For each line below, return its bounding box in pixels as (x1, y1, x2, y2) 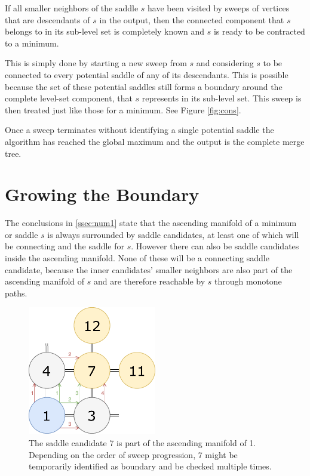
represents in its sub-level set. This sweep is (142, 92, 302, 104)
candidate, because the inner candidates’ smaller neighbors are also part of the (5, 263, 293, 276)
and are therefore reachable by (94, 275, 205, 288)
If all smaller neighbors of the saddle (5, 2, 139, 14)
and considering (196, 57, 254, 69)
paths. (5, 286, 27, 299)
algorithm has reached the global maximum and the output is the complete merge (5, 135, 305, 147)
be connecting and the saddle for (5, 240, 125, 252)
